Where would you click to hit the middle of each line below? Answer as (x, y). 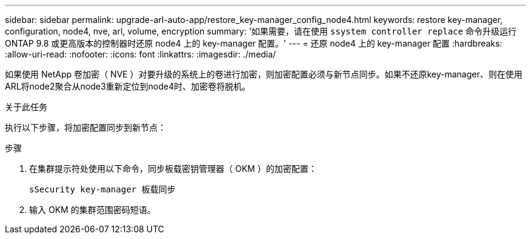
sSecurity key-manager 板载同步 (102, 189)
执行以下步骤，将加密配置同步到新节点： (85, 127)
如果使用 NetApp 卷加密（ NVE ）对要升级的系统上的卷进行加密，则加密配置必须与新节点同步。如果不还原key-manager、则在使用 (264, 74)
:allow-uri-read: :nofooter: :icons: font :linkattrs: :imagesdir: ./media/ (141, 54)
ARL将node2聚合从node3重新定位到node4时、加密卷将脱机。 (128, 86)
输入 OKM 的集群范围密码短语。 (92, 210)
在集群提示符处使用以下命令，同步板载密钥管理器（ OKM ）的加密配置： (173, 169)
